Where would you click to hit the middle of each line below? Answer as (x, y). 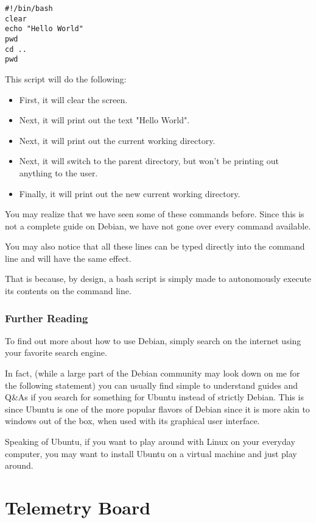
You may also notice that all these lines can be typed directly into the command (155, 246)
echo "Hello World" (44, 29)
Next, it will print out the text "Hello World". (104, 120)
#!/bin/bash (29, 9)
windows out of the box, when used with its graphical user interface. (132, 421)
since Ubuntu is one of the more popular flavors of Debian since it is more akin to (157, 409)
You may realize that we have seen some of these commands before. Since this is (155, 214)
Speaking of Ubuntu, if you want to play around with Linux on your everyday (150, 442)
